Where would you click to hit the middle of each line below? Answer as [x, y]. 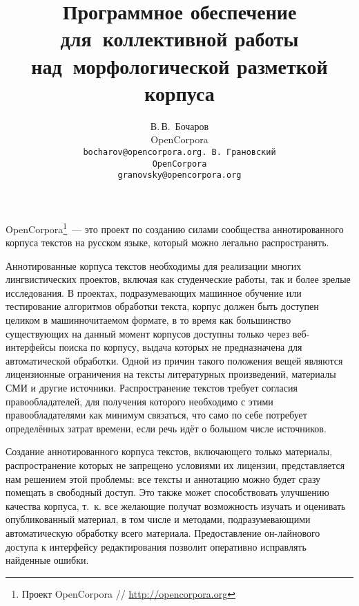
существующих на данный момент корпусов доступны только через [148, 333]
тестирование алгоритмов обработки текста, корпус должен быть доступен [162, 306]
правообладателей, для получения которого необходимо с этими [139, 401]
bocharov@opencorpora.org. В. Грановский [179, 152]
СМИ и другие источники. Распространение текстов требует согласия [152, 388]
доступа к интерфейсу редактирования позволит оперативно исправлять [156, 546]
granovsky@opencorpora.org [179, 175]
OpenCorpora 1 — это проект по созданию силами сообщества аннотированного [175, 228]
